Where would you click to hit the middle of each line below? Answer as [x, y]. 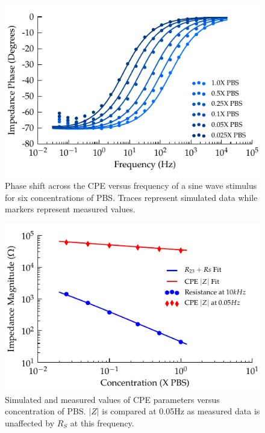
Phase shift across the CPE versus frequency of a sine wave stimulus [131, 185]
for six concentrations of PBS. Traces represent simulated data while [131, 197]
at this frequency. [102, 422]
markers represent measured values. [70, 209]
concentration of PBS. [45, 411]
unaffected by [30, 422]
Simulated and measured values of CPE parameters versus [112, 399]
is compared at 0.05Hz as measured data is [181, 411]
